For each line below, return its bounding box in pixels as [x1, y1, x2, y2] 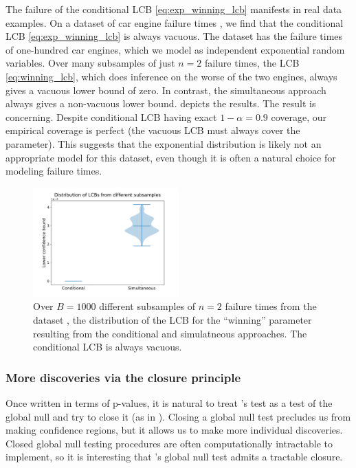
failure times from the [225, 299, 317, 313]
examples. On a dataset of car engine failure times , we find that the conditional [5, 15, 344, 30]
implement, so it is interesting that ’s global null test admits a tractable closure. [5, 449, 343, 464]
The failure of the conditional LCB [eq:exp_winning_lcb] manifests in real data [5, 2, 342, 16]
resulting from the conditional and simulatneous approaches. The [33, 326, 307, 340]
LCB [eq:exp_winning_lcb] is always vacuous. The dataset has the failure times [5, 29, 343, 43]
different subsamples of [99, 299, 196, 313]
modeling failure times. [5, 164, 102, 178]
